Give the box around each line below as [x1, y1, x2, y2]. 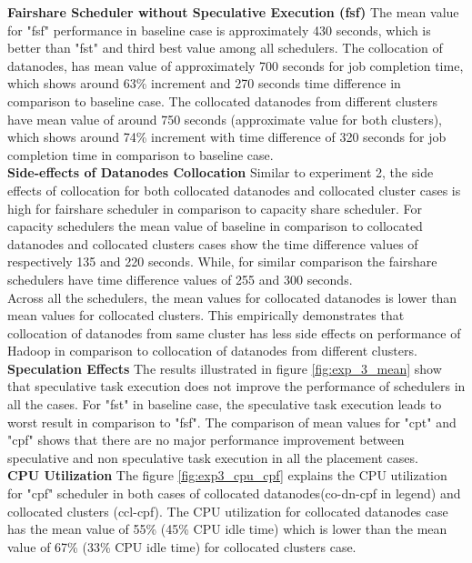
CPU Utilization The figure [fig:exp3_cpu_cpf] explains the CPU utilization [7, 466, 447, 485]
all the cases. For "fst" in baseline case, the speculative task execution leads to [7, 395, 442, 414]
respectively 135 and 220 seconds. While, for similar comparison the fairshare [7, 252, 437, 271]
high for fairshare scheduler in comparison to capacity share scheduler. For [7, 198, 422, 217]
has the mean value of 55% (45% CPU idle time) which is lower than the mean [7, 519, 447, 538]
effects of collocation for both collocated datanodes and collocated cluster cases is [7, 180, 461, 199]
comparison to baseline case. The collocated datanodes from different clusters [7, 91, 438, 110]
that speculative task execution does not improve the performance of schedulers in [7, 377, 466, 396]
